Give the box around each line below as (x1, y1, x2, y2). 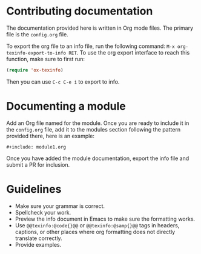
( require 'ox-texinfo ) (6, 67, 64, 73)
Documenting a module (6, 99, 126, 113)
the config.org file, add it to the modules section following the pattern (6, 125, 180, 133)
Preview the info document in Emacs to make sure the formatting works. (15, 215, 196, 222)
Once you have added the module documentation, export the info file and (6, 155, 189, 162)
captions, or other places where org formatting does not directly (15, 228, 176, 235)
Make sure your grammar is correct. (15, 202, 105, 210)
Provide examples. (15, 241, 62, 248)
